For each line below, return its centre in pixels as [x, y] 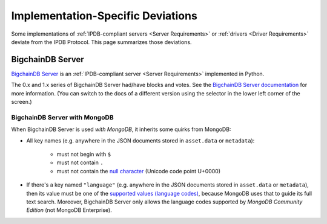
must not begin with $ [84, 154]
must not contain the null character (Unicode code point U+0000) [139, 171]
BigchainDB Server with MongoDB [63, 117]
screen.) [22, 102]
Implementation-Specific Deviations [104, 16]
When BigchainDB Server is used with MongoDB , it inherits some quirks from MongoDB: [121, 129]
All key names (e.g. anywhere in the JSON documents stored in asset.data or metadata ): [140, 140]
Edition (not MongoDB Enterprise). [69, 210]
